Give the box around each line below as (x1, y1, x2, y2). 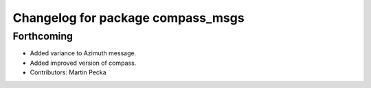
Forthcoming (12, 30, 74, 42)
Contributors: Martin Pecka (30, 68, 106, 76)
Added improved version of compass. (30, 59, 137, 67)
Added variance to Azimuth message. (30, 49, 137, 57)
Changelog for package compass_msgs (12, 10, 245, 25)
